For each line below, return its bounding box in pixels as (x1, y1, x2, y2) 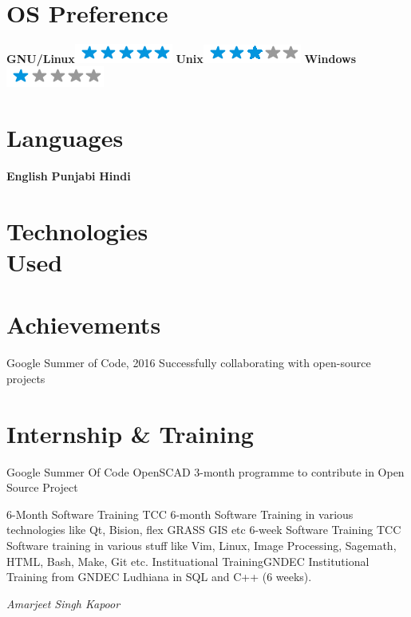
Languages (6, 121, 124, 154)
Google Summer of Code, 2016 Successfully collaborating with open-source (6, 354, 371, 371)
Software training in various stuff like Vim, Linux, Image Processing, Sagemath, (6, 537, 397, 553)
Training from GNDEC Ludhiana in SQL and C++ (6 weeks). (6, 568, 312, 585)
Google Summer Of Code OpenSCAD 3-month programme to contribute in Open (6, 463, 405, 480)
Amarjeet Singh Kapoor (6, 595, 121, 611)
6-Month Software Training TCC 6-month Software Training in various (6, 505, 354, 522)
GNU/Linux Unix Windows (6, 49, 357, 66)
